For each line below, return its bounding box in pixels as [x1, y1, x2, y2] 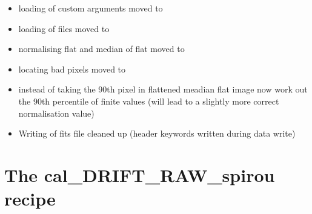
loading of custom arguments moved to [18, 2, 163, 14]
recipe [4, 186, 56, 211]
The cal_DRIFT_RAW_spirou [4, 162, 275, 187]
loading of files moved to [18, 22, 110, 34]
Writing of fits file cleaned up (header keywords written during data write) [18, 127, 296, 140]
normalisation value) [18, 106, 95, 119]
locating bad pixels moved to [18, 62, 126, 75]
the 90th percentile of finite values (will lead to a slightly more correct [18, 94, 279, 107]
